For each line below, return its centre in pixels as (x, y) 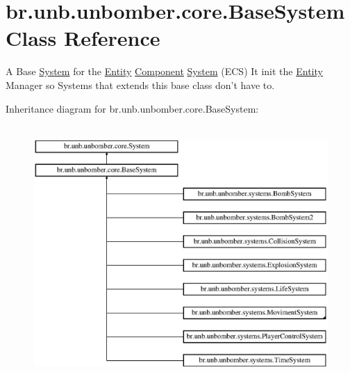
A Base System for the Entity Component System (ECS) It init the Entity (164, 71)
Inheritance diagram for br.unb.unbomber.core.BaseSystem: (132, 108)
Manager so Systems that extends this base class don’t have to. (140, 84)
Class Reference (83, 38)
